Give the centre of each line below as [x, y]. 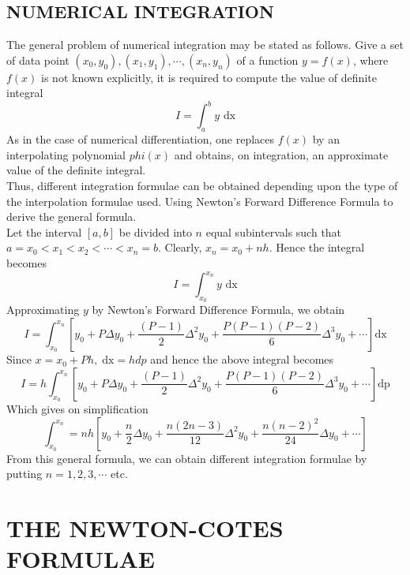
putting [24, 474]
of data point [38, 60]
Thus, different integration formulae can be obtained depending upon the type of [202, 186]
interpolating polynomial [66, 154]
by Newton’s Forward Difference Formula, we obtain [218, 310]
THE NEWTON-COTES [145, 528]
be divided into [155, 231]
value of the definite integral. [76, 170]
